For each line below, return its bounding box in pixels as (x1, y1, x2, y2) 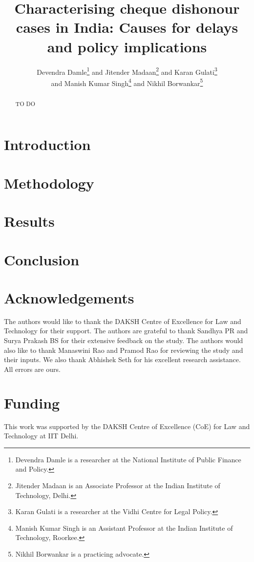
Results (4, 211, 55, 231)
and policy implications (47, 36, 207, 56)
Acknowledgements (4, 287, 134, 307)
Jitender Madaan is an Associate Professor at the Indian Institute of (15, 480, 220, 490)
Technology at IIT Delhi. (4, 431, 79, 441)
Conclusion (4, 249, 80, 269)
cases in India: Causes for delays (16, 17, 238, 37)
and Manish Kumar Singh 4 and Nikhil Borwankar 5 (51, 76, 203, 88)
